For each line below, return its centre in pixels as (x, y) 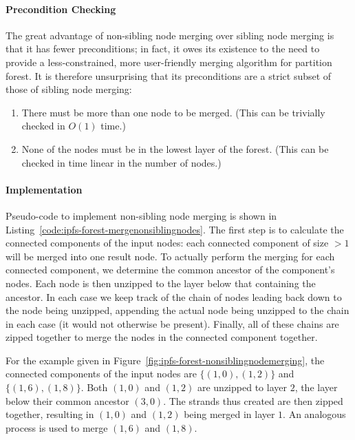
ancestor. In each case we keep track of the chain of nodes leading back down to (174, 296)
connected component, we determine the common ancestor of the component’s (170, 270)
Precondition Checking (61, 9)
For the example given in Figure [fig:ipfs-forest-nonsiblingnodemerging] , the (165, 360)
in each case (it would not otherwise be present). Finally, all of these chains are (172, 323)
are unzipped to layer (242, 387)
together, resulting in (50, 414)
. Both (94, 387)
